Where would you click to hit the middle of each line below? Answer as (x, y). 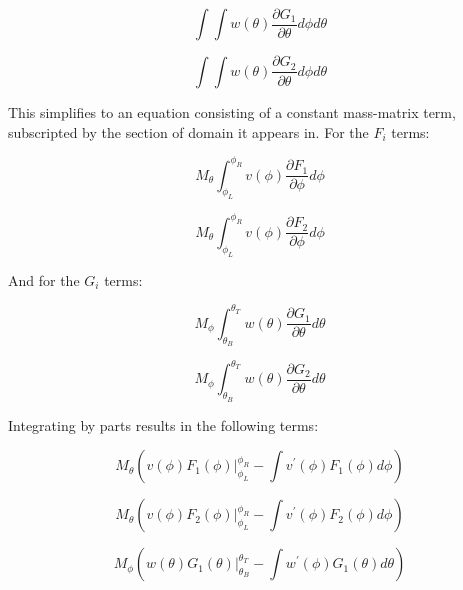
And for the (44, 279)
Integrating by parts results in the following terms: (163, 424)
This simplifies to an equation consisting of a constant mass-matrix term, (232, 111)
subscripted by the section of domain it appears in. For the (188, 131)
